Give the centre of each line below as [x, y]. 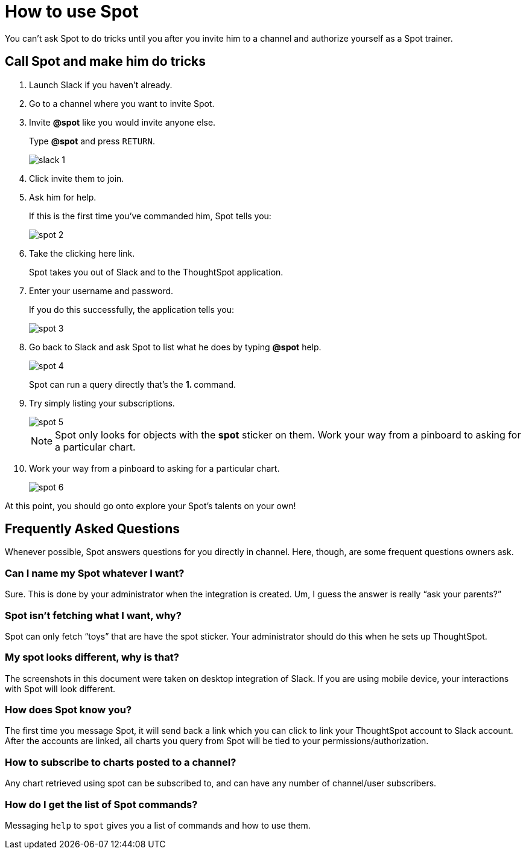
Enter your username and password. [101, 291]
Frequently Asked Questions [93, 529]
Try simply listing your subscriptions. [102, 403]
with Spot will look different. [60, 689]
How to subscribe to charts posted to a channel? [121, 762]
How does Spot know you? [68, 710]
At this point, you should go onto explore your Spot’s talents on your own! [151, 506]
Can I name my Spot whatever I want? [95, 573]
